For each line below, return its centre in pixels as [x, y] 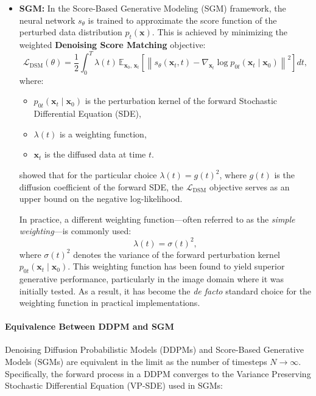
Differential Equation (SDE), [87, 113]
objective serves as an [249, 186]
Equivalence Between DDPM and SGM [90, 326]
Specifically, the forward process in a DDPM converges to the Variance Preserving [158, 373]
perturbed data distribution [71, 32]
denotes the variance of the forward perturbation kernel [177, 254]
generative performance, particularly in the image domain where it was [152, 278]
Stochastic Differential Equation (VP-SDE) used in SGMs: [114, 385]
